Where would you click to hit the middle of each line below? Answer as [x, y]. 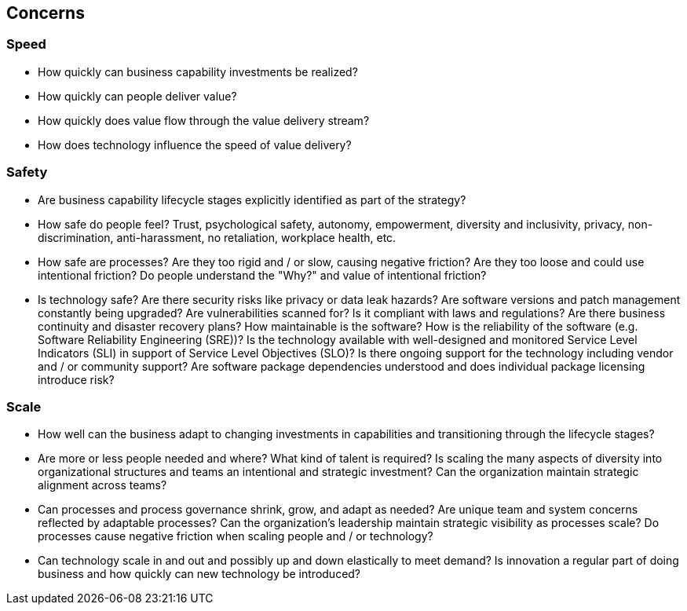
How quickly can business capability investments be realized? [198, 71]
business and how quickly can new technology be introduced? [199, 574]
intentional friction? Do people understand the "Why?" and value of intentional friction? [262, 275]
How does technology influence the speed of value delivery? [195, 145]
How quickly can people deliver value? [137, 96]
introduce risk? [76, 379]
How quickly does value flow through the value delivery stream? [204, 120]
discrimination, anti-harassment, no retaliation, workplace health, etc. [217, 237]
